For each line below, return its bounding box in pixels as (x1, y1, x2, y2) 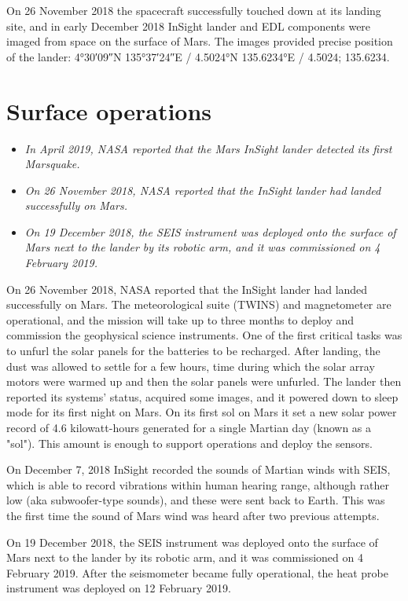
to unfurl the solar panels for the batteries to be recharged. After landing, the (6, 343, 380, 359)
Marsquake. (24, 156, 80, 172)
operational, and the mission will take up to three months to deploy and (6, 311, 355, 328)
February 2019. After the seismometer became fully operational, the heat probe (6, 564, 388, 581)
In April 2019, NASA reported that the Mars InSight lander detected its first (24, 140, 392, 156)
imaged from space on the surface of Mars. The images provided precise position (6, 33, 393, 49)
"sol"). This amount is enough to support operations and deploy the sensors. (6, 434, 373, 451)
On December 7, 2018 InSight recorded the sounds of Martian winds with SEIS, (6, 461, 391, 478)
